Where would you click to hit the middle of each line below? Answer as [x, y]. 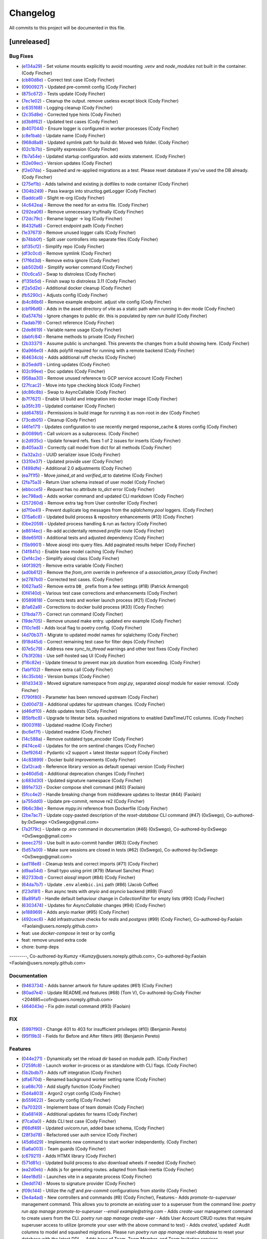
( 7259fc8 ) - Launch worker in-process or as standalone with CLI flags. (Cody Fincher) [109, 1066]
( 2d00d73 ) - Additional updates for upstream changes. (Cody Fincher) [93, 704]
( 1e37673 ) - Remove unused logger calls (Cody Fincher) [79, 232]
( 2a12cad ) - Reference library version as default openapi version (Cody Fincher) [103, 767]
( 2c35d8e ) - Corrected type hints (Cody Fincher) [71, 114]
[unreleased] [30, 42]
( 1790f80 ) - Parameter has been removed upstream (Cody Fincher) [90, 697]
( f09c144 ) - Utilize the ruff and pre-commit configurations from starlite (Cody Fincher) [109, 1190]
